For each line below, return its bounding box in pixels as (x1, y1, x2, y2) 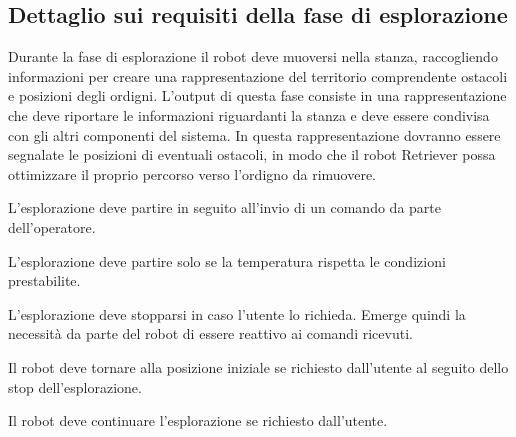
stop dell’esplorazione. (8, 376, 142, 397)
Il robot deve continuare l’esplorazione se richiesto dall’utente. (8, 410, 388, 431)
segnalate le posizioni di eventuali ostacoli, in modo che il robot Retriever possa (8, 144, 496, 165)
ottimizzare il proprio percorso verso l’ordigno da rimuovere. (8, 163, 377, 184)
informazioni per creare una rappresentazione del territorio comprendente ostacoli (8, 65, 508, 86)
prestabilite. (8, 270, 81, 291)
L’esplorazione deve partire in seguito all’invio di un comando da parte (8, 197, 441, 218)
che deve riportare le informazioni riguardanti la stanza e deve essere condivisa (8, 104, 490, 125)
